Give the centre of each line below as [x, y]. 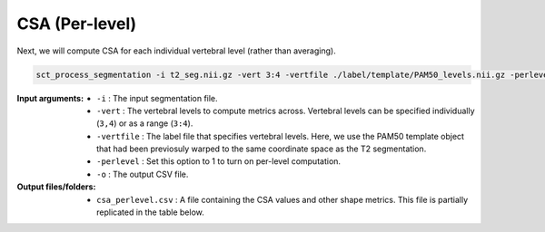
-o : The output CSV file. [143, 174]
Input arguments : [50, 98]
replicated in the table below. [150, 212]
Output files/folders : [56, 187]
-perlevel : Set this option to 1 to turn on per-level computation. [218, 161]
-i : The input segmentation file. [157, 98]
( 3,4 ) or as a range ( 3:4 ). [145, 123]
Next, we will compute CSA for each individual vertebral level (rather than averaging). [176, 51]
